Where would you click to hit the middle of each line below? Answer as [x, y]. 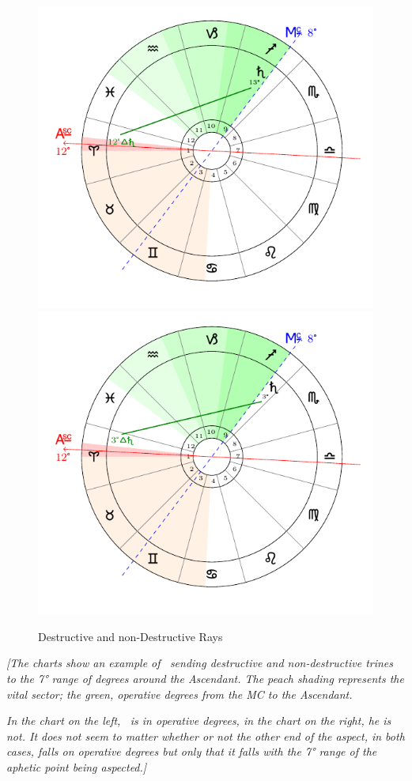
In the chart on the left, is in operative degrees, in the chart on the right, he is [199, 721]
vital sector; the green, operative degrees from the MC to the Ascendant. [180, 694]
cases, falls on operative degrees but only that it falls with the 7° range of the [192, 751]
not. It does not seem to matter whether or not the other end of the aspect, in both [206, 736]
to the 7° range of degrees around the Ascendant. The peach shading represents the [205, 678]
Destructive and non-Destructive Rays [130, 636]
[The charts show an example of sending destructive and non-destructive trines [200, 663]
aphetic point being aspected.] [77, 766]
